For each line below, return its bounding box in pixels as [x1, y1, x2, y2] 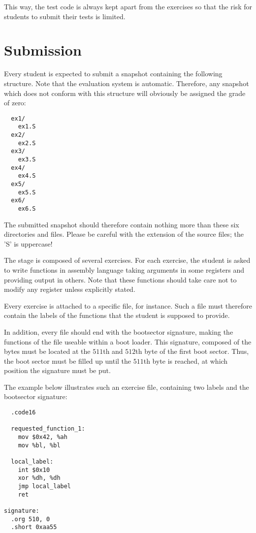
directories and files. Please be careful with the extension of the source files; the [4, 229, 244, 239]
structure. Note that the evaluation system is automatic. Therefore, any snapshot [4, 78, 249, 88]
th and [103, 346, 123, 356]
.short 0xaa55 [11, 524, 57, 531]
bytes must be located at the [4, 346, 91, 356]
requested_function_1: [11, 425, 85, 433]
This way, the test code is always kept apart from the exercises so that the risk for [4, 1, 252, 11]
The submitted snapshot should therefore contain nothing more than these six [4, 219, 239, 229]
